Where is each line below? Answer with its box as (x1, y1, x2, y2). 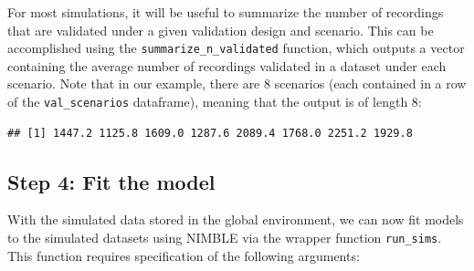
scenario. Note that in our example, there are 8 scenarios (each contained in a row (7, 74, 467, 93)
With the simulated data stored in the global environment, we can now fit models (7, 210, 464, 229)
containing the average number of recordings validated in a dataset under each (7, 56, 447, 75)
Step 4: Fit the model (7, 167, 216, 195)
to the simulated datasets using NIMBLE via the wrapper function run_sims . (7, 228, 442, 247)
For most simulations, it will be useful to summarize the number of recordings (7, 3, 444, 21)
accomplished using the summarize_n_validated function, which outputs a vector (7, 38, 465, 57)
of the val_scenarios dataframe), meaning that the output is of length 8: (7, 92, 422, 111)
